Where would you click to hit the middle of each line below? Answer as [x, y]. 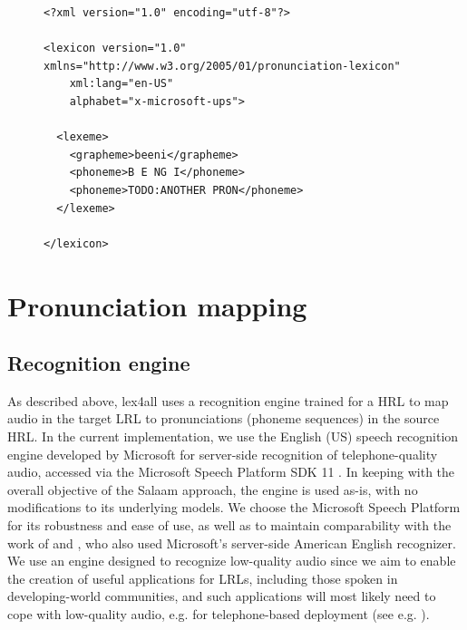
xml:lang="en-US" [122, 84]
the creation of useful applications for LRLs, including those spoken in [203, 578]
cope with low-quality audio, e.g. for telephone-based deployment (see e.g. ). [219, 614]
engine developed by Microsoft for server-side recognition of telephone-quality [223, 454]
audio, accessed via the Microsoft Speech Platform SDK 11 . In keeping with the [231, 472]
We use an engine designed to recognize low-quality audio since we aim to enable [232, 561]
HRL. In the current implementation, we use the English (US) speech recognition [233, 436]
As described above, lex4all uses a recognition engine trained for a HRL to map [228, 400]
